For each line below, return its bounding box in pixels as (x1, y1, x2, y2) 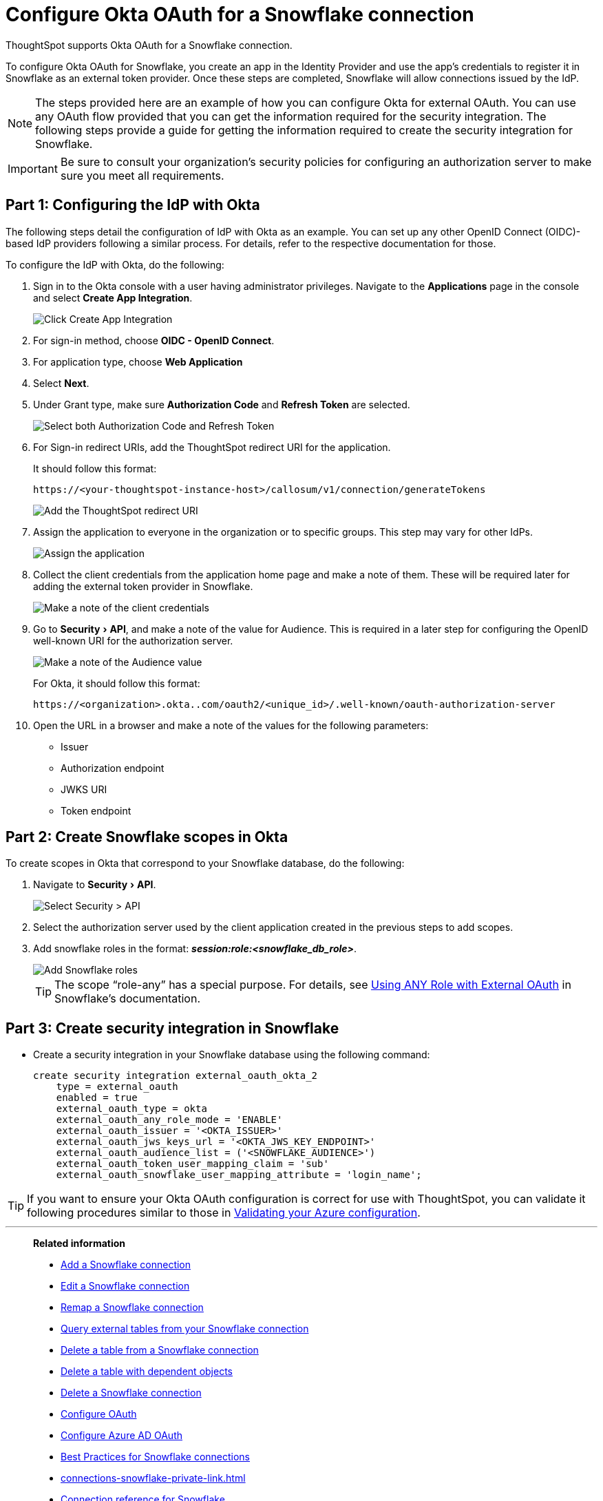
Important (8, 161, 58, 176)
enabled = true (56, 1092, 138, 1104)
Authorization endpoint (61, 762, 165, 774)
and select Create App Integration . (33, 291, 193, 304)
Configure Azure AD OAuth (61, 1429, 182, 1442)
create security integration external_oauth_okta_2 (33, 1070, 318, 1082)
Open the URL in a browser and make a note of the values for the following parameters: (33, 719, 429, 731)
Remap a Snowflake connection (61, 1301, 204, 1314)
